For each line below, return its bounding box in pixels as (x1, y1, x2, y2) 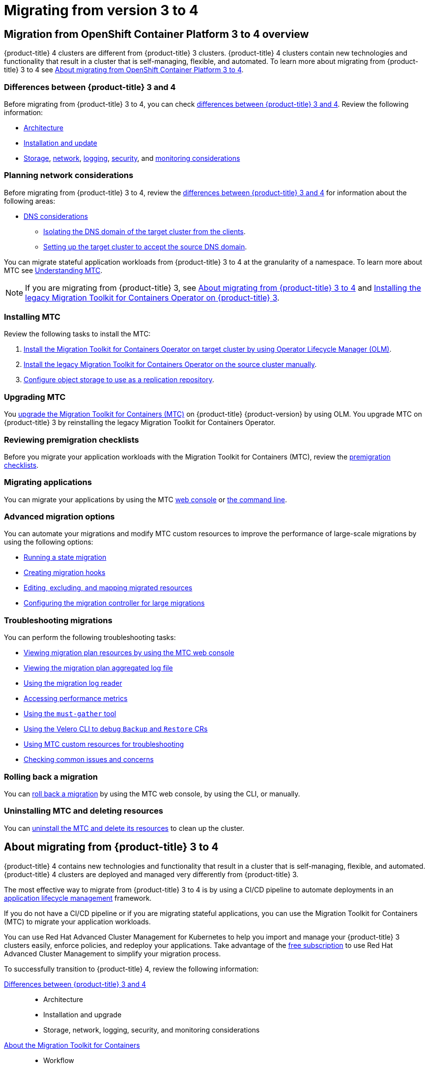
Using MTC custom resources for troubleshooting (24, 740, 184, 749)
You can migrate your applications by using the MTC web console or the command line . (4, 495, 287, 504)
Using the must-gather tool (24, 709, 116, 718)
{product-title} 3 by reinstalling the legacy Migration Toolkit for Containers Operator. (4, 418, 276, 427)
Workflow (43, 1056, 74, 1065)
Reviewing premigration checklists (4, 434, 139, 445)
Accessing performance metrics (24, 694, 128, 703)
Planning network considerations (4, 170, 134, 181)
